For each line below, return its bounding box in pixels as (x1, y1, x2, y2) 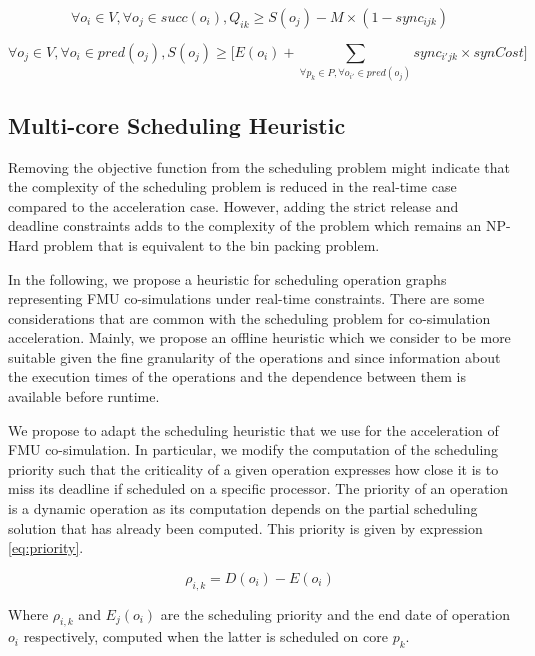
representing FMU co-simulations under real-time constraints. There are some (8, 288, 485, 309)
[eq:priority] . (8, 537, 84, 558)
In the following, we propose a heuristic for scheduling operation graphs (8, 268, 447, 289)
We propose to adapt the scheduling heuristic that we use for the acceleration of (8, 419, 499, 440)
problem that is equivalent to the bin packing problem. (43, 234, 380, 255)
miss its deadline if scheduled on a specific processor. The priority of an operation (8, 478, 509, 499)
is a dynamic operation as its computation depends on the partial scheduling (8, 498, 478, 519)
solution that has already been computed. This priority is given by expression (8, 517, 483, 538)
